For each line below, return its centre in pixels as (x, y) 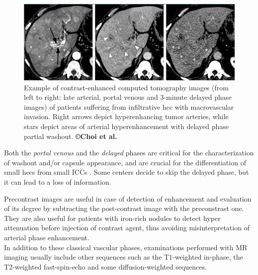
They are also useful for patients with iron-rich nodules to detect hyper (112, 218)
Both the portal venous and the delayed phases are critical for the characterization (129, 153)
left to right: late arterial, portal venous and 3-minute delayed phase (128, 97)
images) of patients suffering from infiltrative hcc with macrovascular (129, 106)
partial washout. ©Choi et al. (71, 136)
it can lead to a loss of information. (58, 181)
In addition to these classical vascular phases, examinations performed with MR (126, 247)
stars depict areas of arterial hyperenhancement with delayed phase (126, 126)
